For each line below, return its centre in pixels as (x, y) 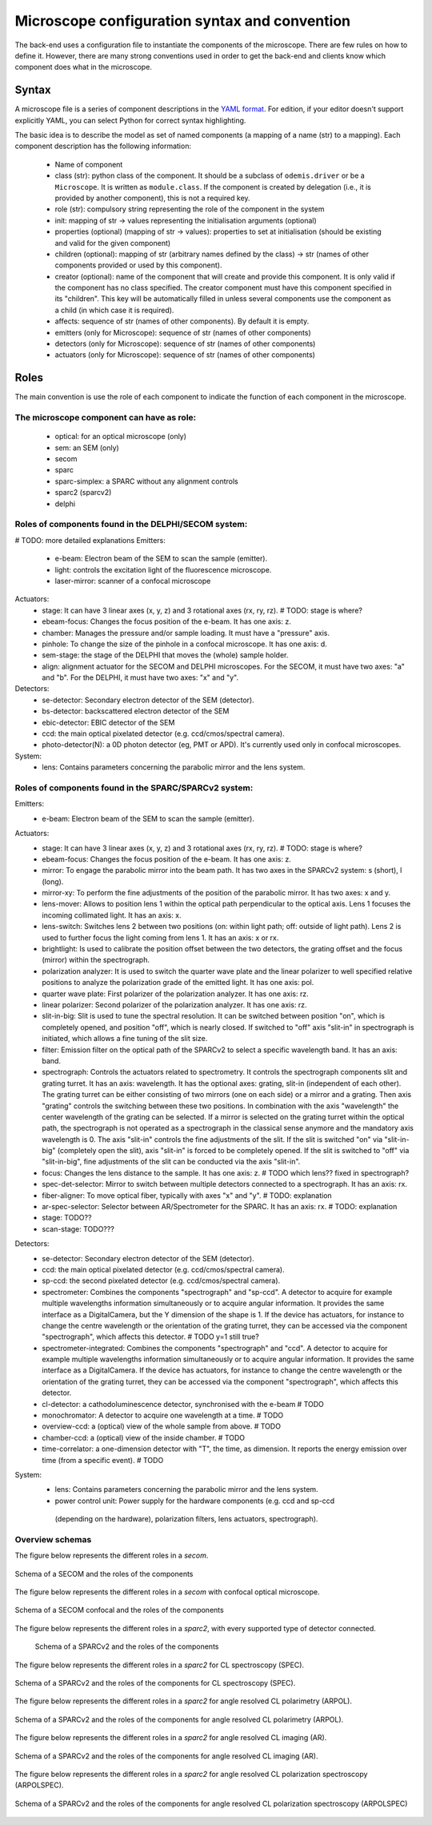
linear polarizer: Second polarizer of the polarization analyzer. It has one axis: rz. (174, 1004)
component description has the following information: (103, 146)
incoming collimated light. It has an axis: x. (112, 915)
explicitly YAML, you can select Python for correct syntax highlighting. (130, 120)
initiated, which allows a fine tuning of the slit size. (125, 1039)
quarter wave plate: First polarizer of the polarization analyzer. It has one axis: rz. (176, 994)
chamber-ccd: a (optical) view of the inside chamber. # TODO (144, 1437)
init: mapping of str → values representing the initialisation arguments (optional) (186, 220)
